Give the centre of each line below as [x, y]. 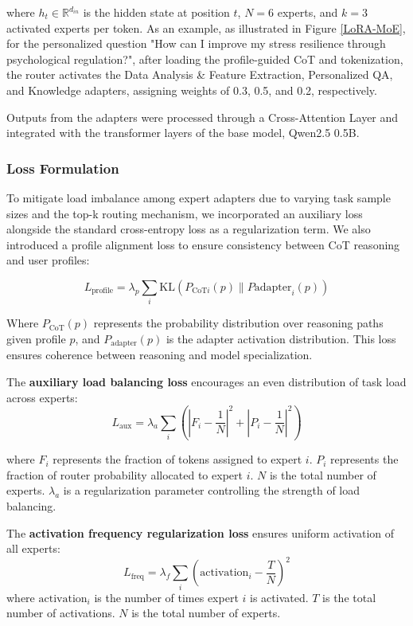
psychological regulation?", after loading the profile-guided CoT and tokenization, [205, 59]
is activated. [279, 597]
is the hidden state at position [156, 12]
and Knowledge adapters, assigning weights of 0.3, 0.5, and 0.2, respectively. [192, 90]
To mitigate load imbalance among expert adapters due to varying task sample [199, 197]
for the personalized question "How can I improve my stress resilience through [196, 43]
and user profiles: [48, 260]
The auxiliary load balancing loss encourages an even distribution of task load [206, 381]
